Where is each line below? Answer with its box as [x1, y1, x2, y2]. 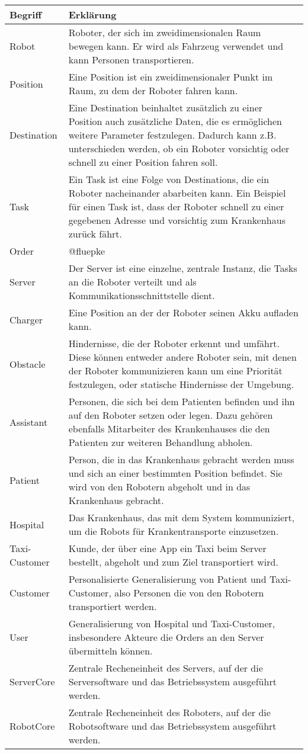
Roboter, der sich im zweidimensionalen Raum [68, 25, 261, 39]
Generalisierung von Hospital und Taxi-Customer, [68, 617, 275, 630]
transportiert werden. [68, 599, 157, 613]
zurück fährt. [68, 227, 123, 240]
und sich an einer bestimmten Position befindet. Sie [68, 466, 283, 480]
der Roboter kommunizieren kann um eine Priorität [68, 364, 283, 377]
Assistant [9, 415, 48, 429]
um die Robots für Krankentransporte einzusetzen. [68, 524, 279, 538]
